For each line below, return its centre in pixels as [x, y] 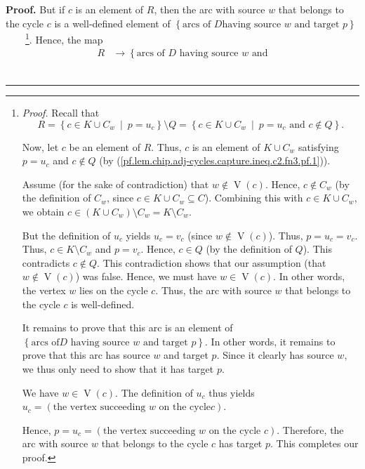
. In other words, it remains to [270, 341]
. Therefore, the [310, 429]
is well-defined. [103, 304]
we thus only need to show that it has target [118, 368]
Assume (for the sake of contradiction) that [115, 184]
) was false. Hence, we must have [146, 276]
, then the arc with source [210, 9]
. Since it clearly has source [275, 355]
